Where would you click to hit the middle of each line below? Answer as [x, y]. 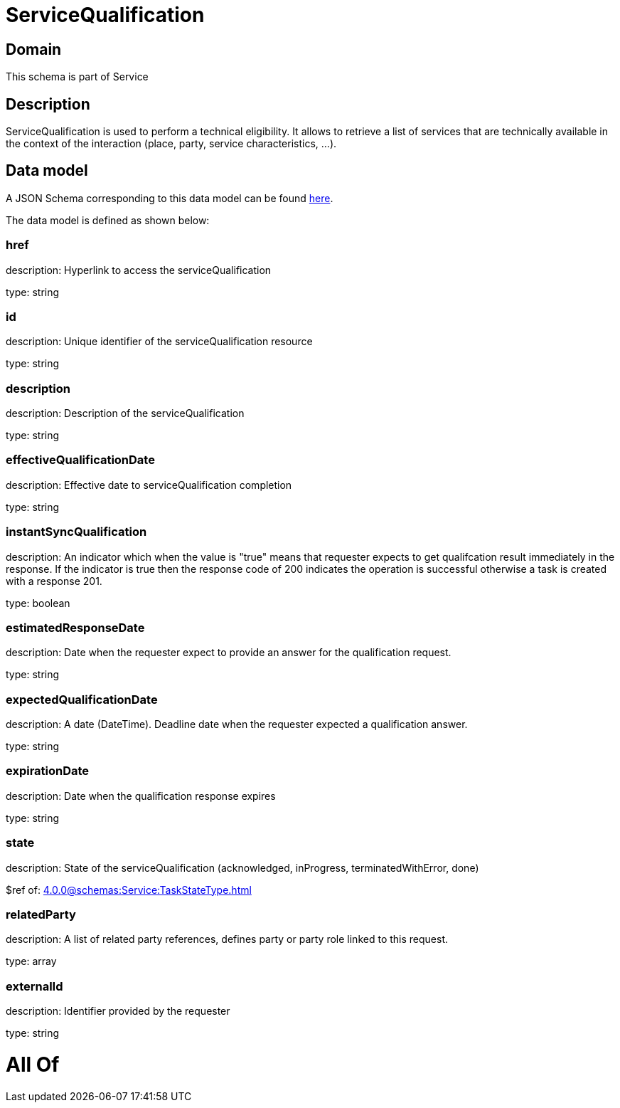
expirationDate [48, 771]
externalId [34, 986]
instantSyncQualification [76, 532]
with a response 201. [54, 581]
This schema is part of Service [77, 77]
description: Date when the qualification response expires [141, 796]
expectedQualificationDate [82, 699]
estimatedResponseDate [75, 627]
